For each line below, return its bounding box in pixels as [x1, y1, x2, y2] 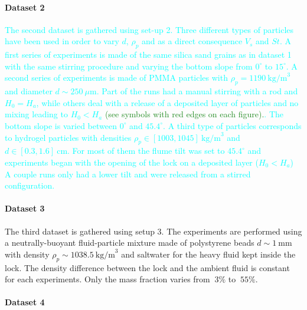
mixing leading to [5, 108, 68, 120]
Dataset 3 [5, 202, 45, 215]
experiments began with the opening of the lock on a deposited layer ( [5, 156, 259, 168]
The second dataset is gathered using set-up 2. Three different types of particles [5, 23, 294, 35]
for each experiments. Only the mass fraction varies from [5, 273, 210, 285]
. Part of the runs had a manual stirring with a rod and [96, 85, 298, 97]
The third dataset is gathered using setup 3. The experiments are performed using [5, 225, 302, 237]
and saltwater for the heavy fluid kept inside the [121, 248, 296, 260]
